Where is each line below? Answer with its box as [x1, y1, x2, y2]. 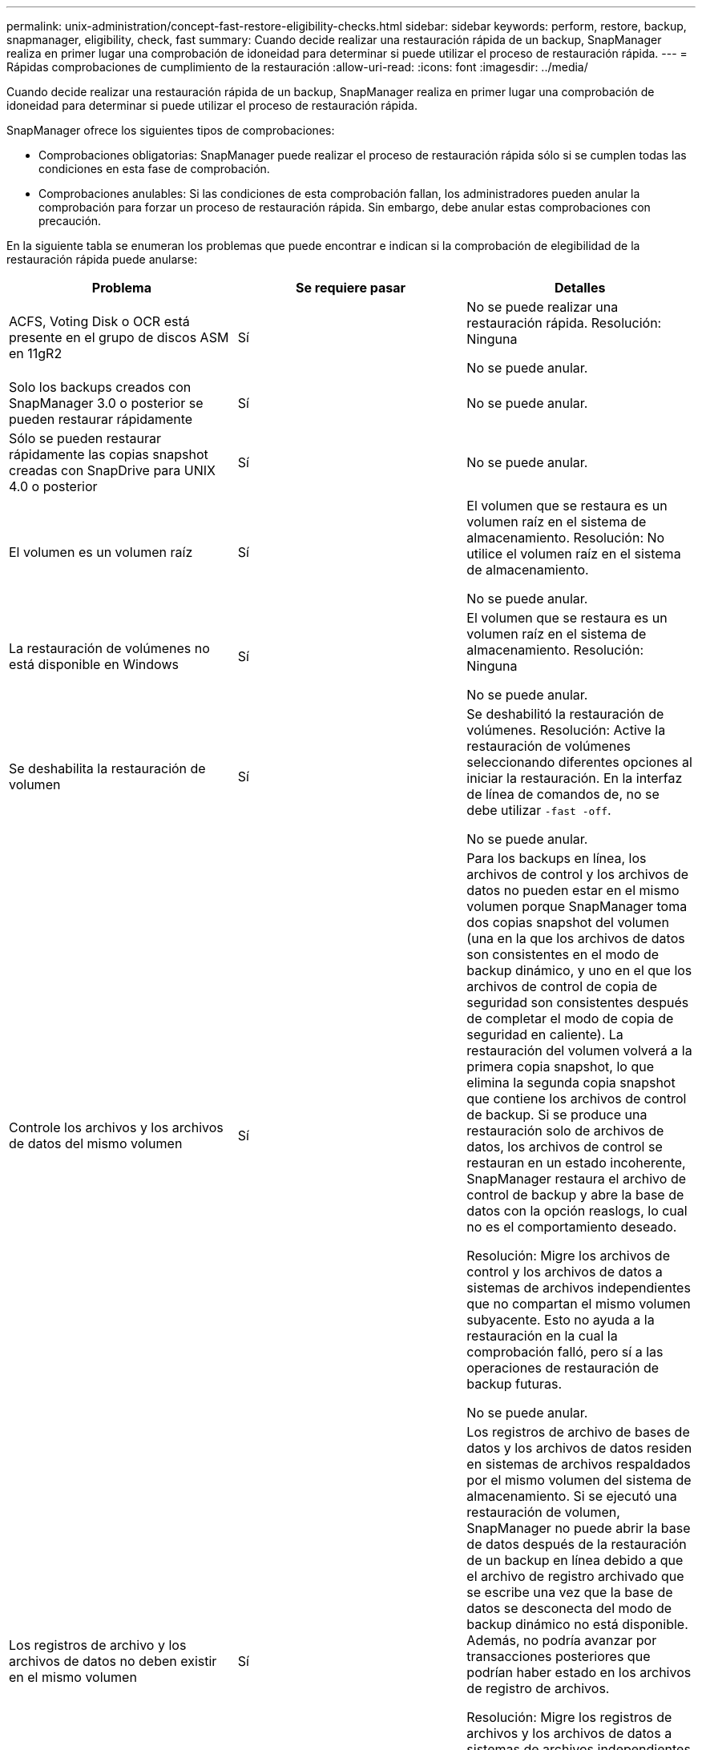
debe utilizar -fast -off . [466, 802, 611, 818]
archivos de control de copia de [466, 978, 658, 994]
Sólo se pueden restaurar [9, 430, 162, 446]
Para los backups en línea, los [466, 850, 647, 866]
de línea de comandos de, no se [466, 786, 660, 802]
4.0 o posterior [9, 478, 98, 494]
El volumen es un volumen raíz [9, 544, 193, 560]
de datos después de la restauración [466, 1536, 687, 1552]
